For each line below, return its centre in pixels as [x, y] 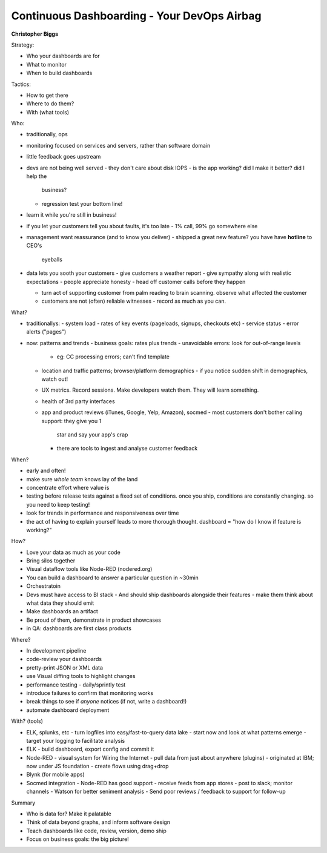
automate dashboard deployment [68, 710]
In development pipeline [56, 650]
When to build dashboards [59, 73]
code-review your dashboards [64, 659]
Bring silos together [51, 561]
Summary [23, 803]
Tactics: [21, 84]
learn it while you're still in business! [71, 215]
